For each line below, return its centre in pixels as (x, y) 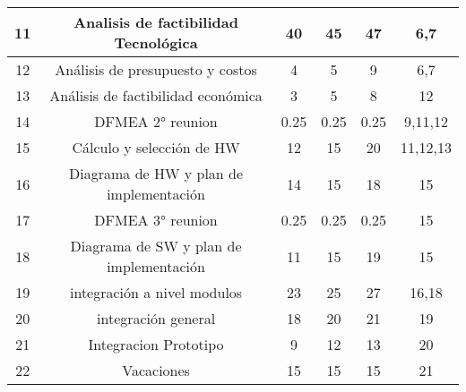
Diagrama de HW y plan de (156, 173)
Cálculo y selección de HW (156, 147)
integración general (156, 318)
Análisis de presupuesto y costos (156, 69)
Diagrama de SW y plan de (156, 246)
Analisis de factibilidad (156, 22)
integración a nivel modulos (156, 292)
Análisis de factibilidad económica (156, 95)
